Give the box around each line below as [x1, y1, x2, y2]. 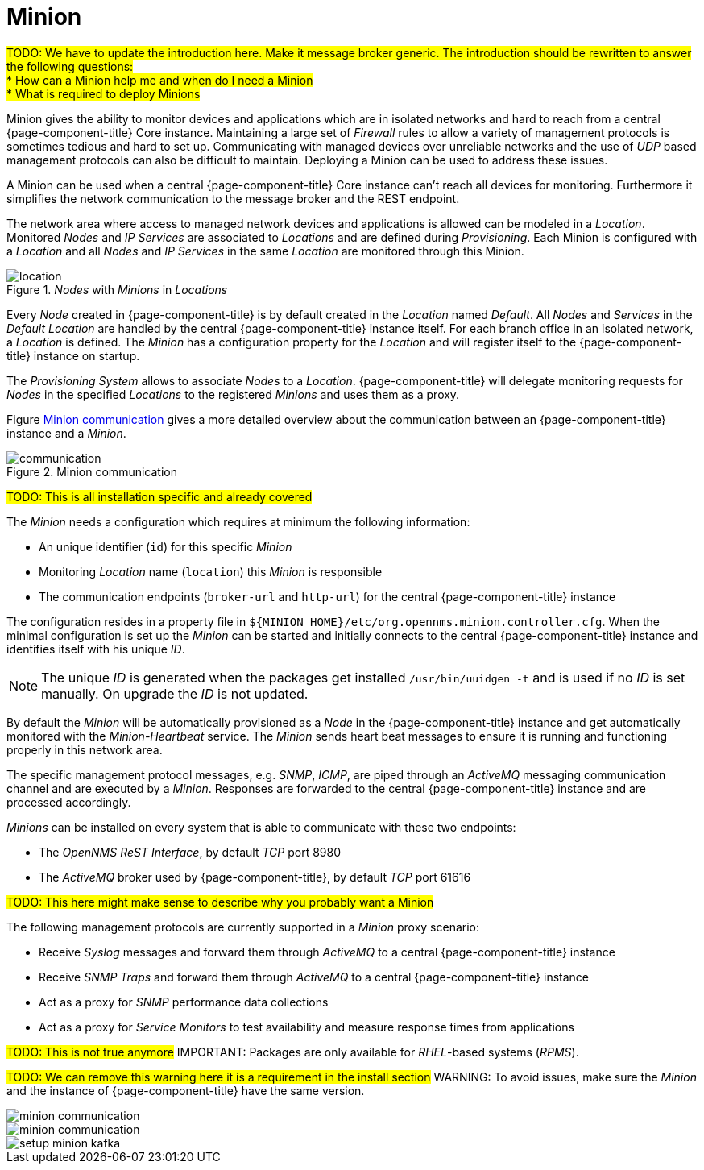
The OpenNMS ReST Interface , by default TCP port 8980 [39, 844, 341, 859]
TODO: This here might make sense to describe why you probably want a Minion [6, 894, 434, 909]
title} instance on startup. [6, 348, 140, 363]
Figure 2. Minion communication [6, 464, 177, 479]
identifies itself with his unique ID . [6, 641, 185, 656]
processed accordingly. [6, 795, 131, 809]
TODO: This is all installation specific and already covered [6, 489, 313, 504]
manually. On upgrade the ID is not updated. [41, 685, 309, 702]
